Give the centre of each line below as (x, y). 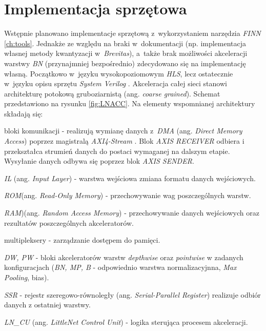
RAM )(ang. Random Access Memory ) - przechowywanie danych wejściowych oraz (132, 213)
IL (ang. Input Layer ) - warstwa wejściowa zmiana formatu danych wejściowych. (130, 178)
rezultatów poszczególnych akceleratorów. (69, 222)
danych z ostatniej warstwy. (47, 305)
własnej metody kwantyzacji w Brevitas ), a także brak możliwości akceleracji (126, 53)
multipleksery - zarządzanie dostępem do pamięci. (82, 240)
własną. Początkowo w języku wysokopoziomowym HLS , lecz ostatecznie (119, 73)
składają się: (24, 113)
